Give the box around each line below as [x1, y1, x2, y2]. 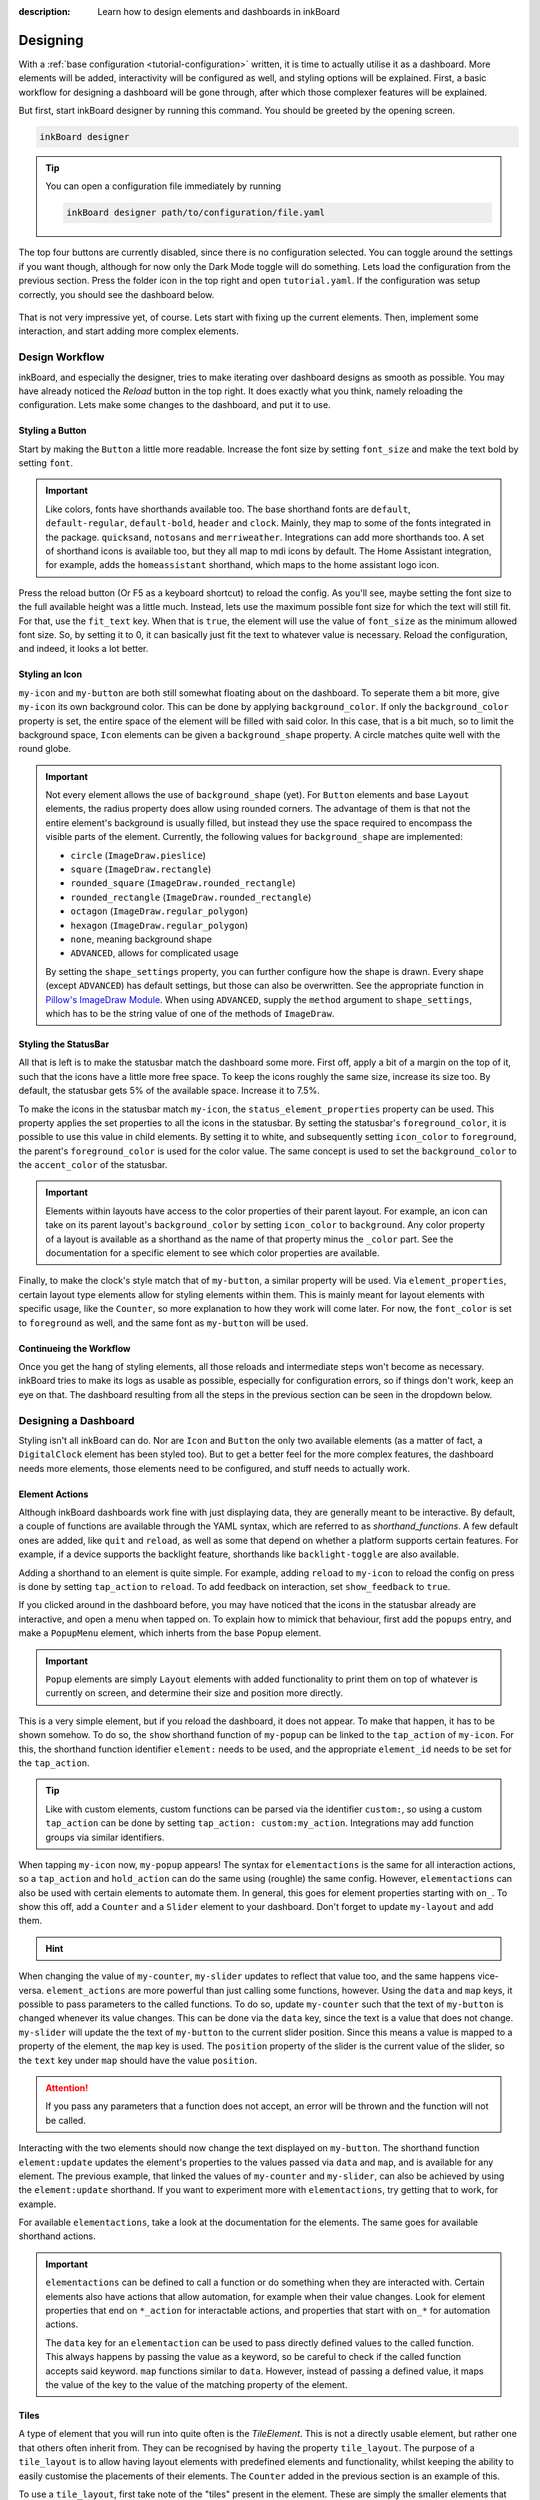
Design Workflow [18, 350, 105, 364]
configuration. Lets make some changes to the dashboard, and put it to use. [18, 399, 331, 411]
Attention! [45, 2081, 89, 2094]
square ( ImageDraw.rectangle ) [70, 863, 212, 875]
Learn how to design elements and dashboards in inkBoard [97, 6, 340, 17]
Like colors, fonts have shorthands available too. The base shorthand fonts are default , [45, 503, 411, 515]
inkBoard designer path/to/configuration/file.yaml [66, 207, 325, 219]
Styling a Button [18, 425, 87, 437]
